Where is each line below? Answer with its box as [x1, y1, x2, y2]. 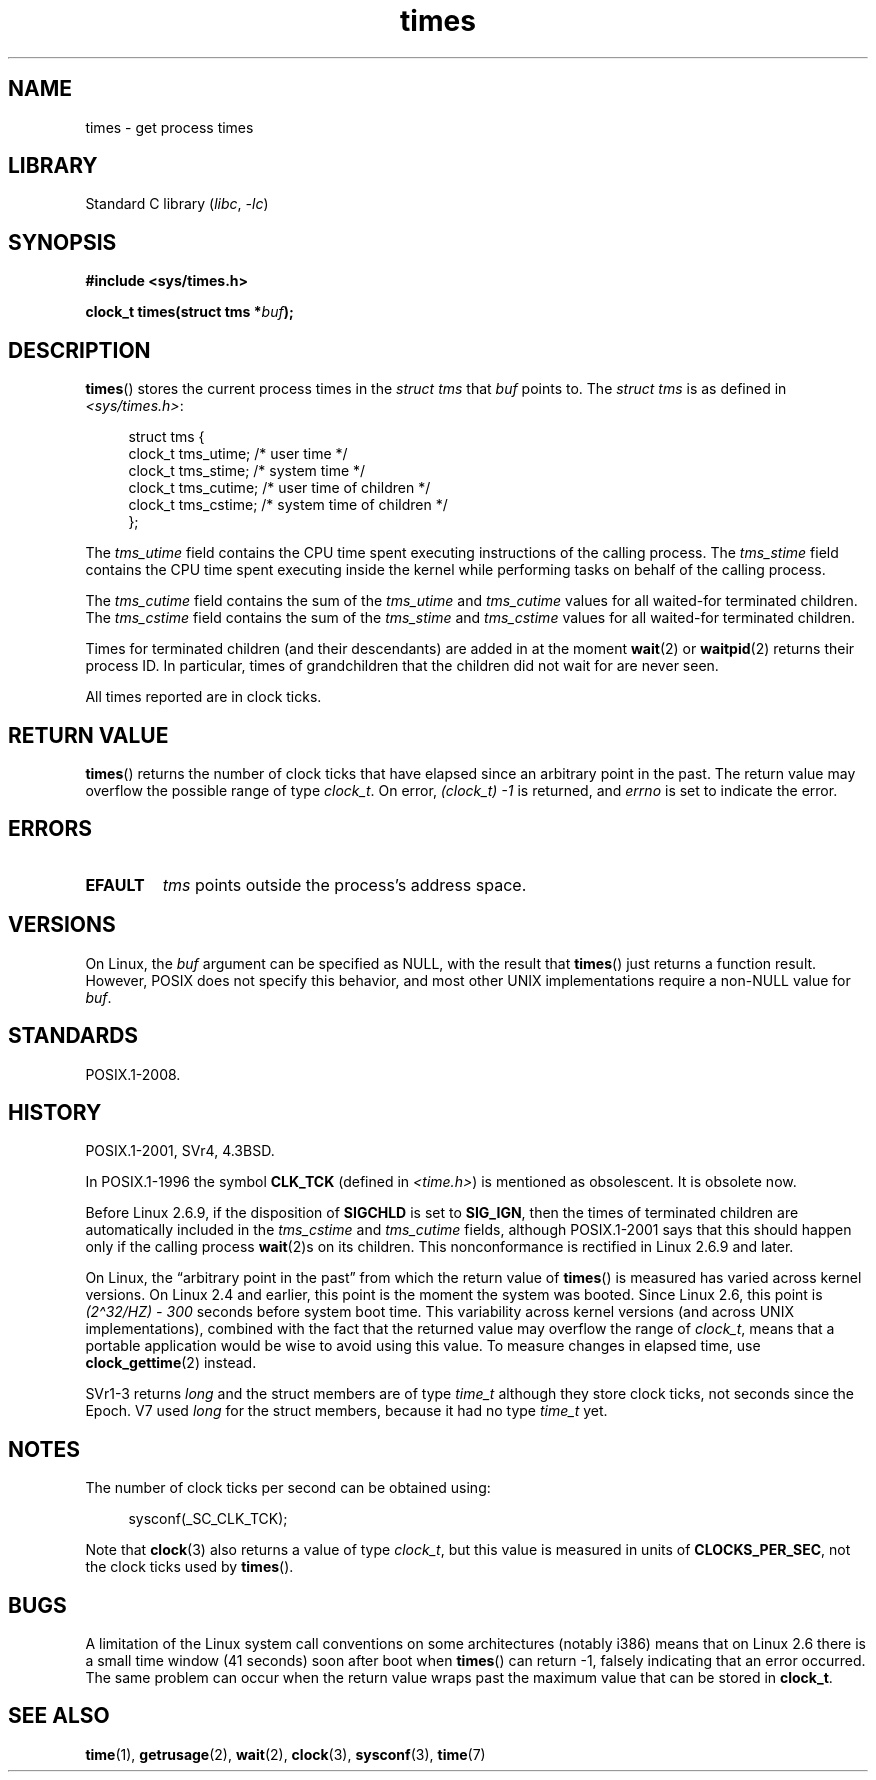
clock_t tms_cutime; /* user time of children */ [128, 479, 431, 497]
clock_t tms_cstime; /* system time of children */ [128, 496, 448, 514]
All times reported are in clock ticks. [85, 688, 322, 706]
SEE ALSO [8, 1703, 110, 1729]
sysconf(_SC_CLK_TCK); [128, 1510, 288, 1528]
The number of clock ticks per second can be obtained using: [85, 1479, 491, 1497]
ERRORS [8, 816, 93, 842]
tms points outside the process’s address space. [162, 874, 527, 895]
